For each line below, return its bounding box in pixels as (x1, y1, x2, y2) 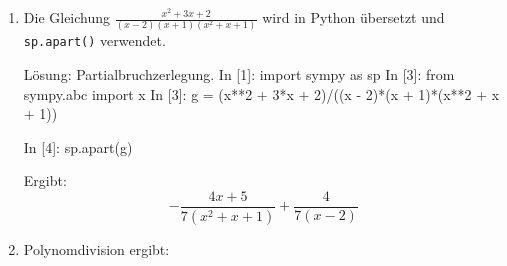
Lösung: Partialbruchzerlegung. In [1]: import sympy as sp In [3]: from (23, 63, 455, 84)
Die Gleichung (23, 7, 111, 27)
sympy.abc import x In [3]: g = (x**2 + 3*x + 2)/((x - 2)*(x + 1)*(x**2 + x (23, 83, 500, 104)
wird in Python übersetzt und (262, 7, 445, 27)
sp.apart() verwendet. (23, 30, 166, 51)
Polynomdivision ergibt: (23, 238, 170, 259)
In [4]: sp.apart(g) (23, 136, 133, 157)
